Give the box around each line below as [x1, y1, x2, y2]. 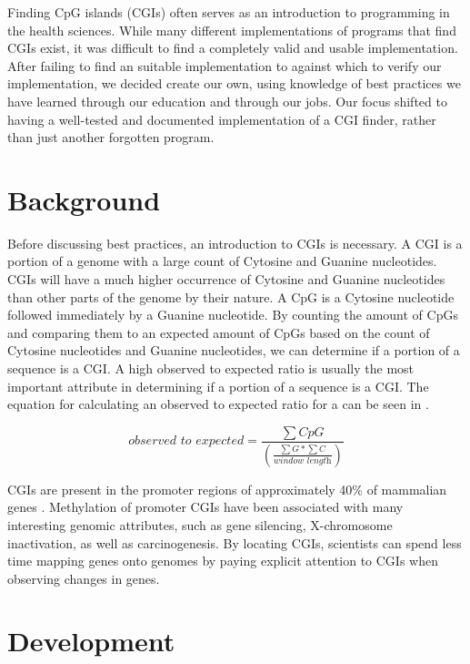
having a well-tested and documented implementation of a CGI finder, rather [7, 109, 436, 128]
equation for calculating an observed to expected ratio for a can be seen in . [7, 394, 429, 414]
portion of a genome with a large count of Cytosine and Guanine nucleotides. [7, 251, 437, 271]
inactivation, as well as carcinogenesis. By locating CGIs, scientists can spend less [7, 533, 462, 552]
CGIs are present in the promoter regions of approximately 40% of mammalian [7, 479, 447, 498]
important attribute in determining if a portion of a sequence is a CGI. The [7, 376, 429, 395]
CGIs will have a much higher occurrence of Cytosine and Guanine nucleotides [7, 270, 445, 289]
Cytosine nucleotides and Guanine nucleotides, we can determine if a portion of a [7, 341, 460, 360]
